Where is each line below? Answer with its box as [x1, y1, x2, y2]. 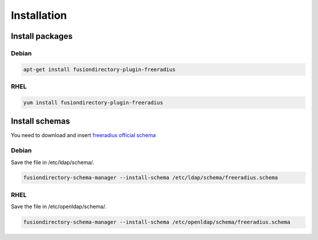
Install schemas [11, 116, 70, 126]
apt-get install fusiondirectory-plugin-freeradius [23, 66, 176, 73]
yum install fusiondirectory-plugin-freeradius [23, 99, 163, 106]
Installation [11, 9, 67, 22]
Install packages [11, 31, 73, 41]
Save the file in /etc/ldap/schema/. [11, 159, 94, 166]
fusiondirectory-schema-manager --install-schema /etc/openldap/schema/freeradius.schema [23, 219, 291, 226]
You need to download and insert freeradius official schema [11, 132, 156, 139]
